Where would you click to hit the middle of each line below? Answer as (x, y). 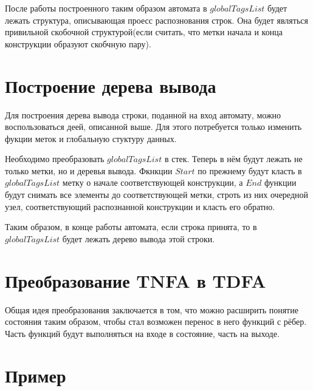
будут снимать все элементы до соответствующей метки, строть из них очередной (157, 195)
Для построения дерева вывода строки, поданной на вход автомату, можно (143, 114)
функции (280, 182)
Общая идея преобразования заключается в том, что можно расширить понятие (152, 309)
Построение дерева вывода (111, 85)
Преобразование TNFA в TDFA (136, 280)
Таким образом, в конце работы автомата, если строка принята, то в (131, 227)
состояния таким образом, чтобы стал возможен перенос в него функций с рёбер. (156, 321)
